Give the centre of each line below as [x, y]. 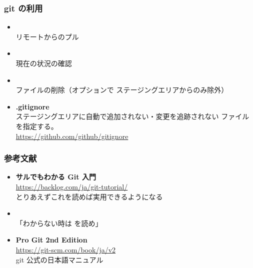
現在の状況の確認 [44, 63]
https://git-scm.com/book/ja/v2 [66, 249]
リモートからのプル [47, 36]
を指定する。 [37, 126]
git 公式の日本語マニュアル [59, 259]
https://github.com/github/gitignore [72, 136]
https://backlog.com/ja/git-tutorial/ [72, 186]
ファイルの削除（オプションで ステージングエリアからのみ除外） [122, 90]
